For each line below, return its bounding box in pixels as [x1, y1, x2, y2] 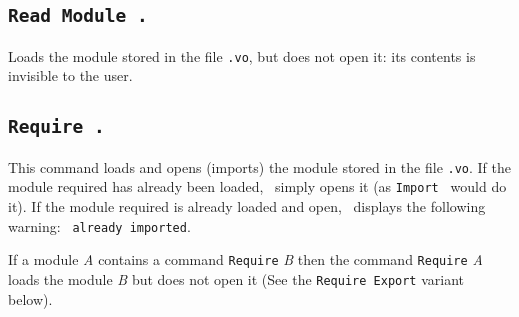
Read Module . [8, 5, 148, 27]
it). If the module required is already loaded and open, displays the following [8, 196, 486, 217]
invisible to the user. [8, 65, 133, 86]
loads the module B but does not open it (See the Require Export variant [8, 269, 465, 290]
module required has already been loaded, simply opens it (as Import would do [8, 176, 507, 197]
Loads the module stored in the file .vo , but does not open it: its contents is [8, 45, 476, 66]
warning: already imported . [8, 215, 191, 236]
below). [8, 288, 53, 309]
